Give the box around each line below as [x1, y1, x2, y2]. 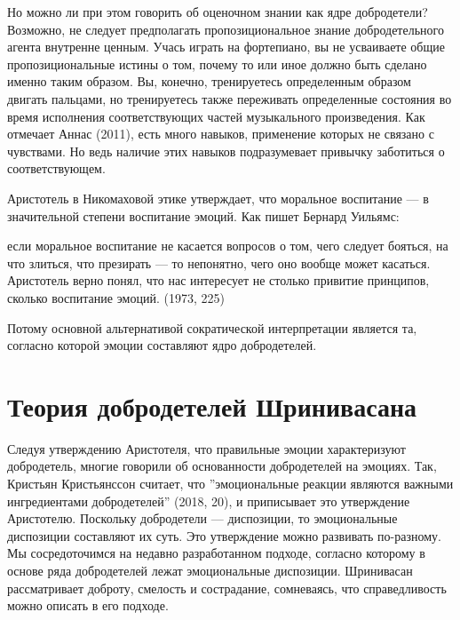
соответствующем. [7, 159, 106, 178]
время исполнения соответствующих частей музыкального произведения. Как [7, 107, 425, 125]
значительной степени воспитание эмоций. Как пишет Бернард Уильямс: [7, 206, 400, 225]
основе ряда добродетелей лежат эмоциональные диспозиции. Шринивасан [7, 560, 413, 579]
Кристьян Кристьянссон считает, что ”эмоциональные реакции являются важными [7, 474, 454, 492]
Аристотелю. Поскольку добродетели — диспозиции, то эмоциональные [7, 509, 398, 528]
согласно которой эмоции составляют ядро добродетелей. [7, 336, 317, 354]
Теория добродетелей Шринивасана [7, 387, 417, 424]
